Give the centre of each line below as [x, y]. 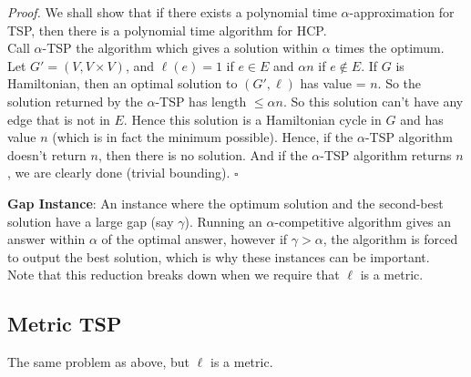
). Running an [223, 221]
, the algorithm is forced [390, 239]
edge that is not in [59, 119]
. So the [399, 83]
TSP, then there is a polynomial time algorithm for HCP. [167, 30]
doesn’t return [47, 154]
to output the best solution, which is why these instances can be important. [219, 256]
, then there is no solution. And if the [203, 154]
